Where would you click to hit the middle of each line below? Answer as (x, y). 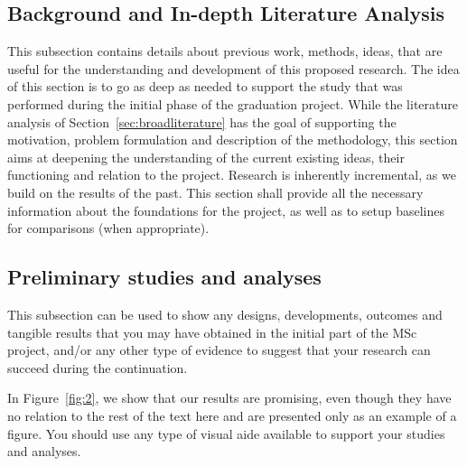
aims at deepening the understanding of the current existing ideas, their (206, 157)
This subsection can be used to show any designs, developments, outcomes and (225, 314)
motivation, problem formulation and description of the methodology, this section (233, 140)
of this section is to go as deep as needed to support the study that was (205, 86)
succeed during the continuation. (98, 367)
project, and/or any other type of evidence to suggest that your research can (219, 350)
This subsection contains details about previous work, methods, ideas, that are (225, 51)
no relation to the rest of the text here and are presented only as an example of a (232, 415)
